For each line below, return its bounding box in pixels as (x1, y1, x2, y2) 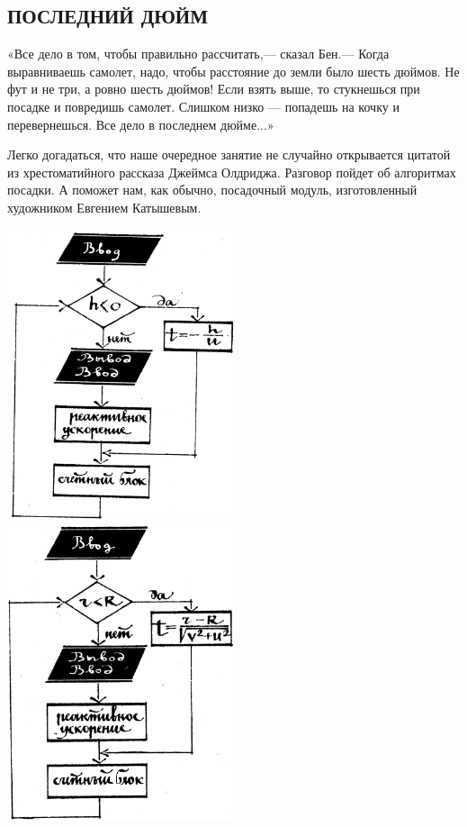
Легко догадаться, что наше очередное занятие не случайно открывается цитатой (7, 145, 451, 164)
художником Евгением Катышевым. (7, 197, 202, 216)
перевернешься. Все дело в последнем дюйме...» (7, 114, 274, 133)
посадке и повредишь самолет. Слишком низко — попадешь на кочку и (7, 96, 400, 115)
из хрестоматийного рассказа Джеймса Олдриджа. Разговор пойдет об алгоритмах (7, 162, 456, 181)
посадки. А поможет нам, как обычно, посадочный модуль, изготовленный (7, 180, 418, 199)
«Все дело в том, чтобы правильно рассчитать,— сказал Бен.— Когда (7, 44, 390, 63)
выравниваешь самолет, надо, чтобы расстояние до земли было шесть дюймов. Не (7, 61, 460, 80)
